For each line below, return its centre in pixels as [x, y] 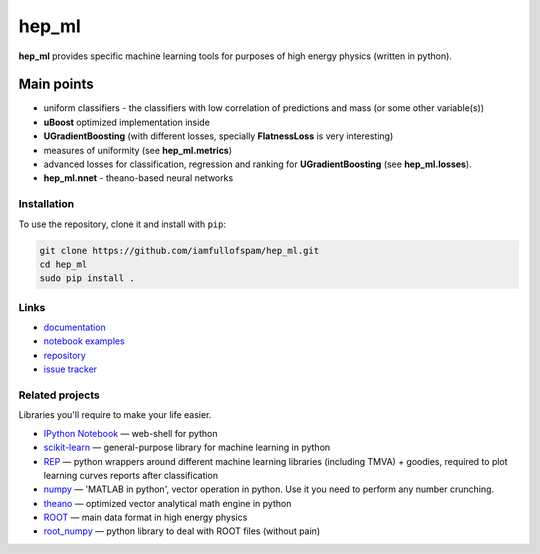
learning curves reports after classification [131, 475]
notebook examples [84, 341]
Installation [46, 204]
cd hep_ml [63, 264]
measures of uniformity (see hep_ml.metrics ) [138, 150]
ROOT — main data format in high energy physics [145, 517]
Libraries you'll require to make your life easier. [115, 415]
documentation [75, 327]
